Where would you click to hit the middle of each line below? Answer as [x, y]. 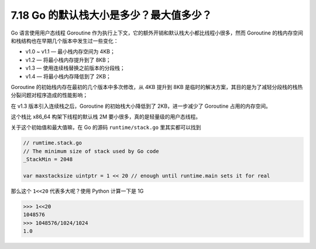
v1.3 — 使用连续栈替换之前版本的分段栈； [75, 68]
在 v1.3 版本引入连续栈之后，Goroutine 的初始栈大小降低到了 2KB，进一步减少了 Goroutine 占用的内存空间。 [141, 106]
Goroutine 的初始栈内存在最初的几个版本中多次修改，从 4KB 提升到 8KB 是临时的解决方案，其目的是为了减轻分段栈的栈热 [157, 87]
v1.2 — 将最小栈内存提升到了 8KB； [68, 60]
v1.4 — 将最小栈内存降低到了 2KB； [68, 76]
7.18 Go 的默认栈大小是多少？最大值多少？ [111, 15]
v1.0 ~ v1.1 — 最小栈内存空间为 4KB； [70, 52]
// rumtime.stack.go [52, 143]
